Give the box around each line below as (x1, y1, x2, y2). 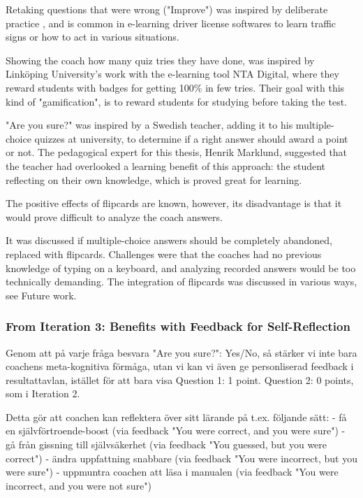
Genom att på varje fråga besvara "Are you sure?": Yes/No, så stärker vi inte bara (6, 345, 357, 360)
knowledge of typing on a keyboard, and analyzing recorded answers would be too (6, 260, 356, 275)
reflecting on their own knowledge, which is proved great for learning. (6, 172, 302, 187)
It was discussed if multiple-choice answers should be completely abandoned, (6, 233, 332, 248)
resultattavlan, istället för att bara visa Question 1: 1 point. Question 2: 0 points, (6, 372, 354, 387)
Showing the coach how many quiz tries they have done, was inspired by (6, 52, 315, 67)
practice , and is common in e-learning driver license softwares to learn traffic (6, 15, 336, 30)
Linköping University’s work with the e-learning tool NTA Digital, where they (6, 66, 339, 81)
